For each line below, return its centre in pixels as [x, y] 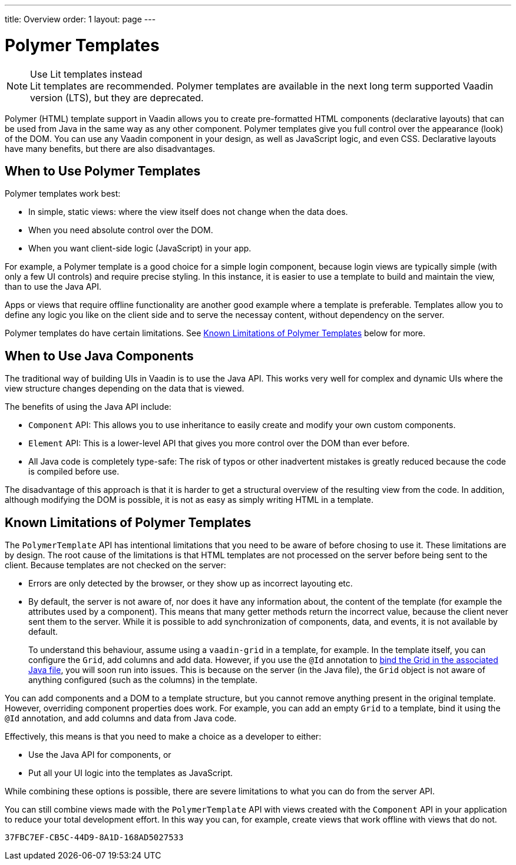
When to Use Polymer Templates [103, 171]
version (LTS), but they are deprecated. [117, 97]
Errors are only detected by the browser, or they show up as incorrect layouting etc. [191, 584]
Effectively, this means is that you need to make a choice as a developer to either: [163, 737]
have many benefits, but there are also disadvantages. [110, 148]
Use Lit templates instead [86, 74]
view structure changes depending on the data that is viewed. [125, 389]
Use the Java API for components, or [100, 755]
